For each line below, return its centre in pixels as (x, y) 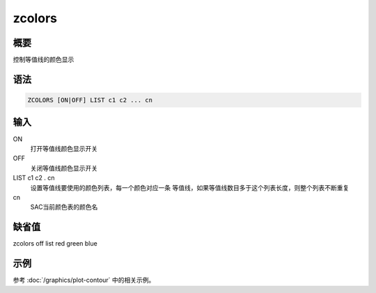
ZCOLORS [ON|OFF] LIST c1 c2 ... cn (90, 100)
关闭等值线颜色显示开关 (64, 168)
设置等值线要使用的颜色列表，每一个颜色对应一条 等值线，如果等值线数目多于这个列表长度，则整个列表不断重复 (190, 187)
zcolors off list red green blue (55, 244)
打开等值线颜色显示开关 (64, 148)
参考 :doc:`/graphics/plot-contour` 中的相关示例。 (84, 280)
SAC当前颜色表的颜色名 (64, 207)
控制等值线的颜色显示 (44, 60)
